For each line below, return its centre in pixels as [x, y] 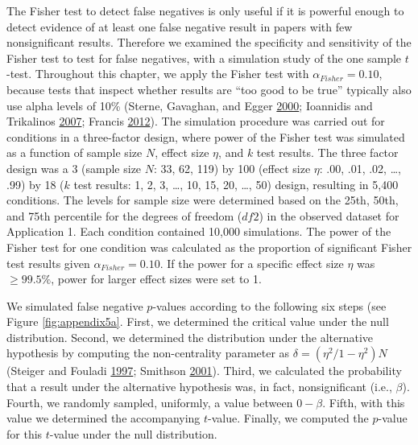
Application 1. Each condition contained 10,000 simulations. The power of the [199, 231]
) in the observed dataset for [329, 215]
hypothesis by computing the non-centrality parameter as [148, 353]
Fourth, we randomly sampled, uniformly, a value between [150, 402]
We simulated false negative [75, 305]
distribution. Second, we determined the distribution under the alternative [190, 337]
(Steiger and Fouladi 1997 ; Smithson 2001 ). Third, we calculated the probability [204, 371]
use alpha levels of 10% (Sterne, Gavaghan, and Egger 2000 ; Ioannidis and [190, 105]
